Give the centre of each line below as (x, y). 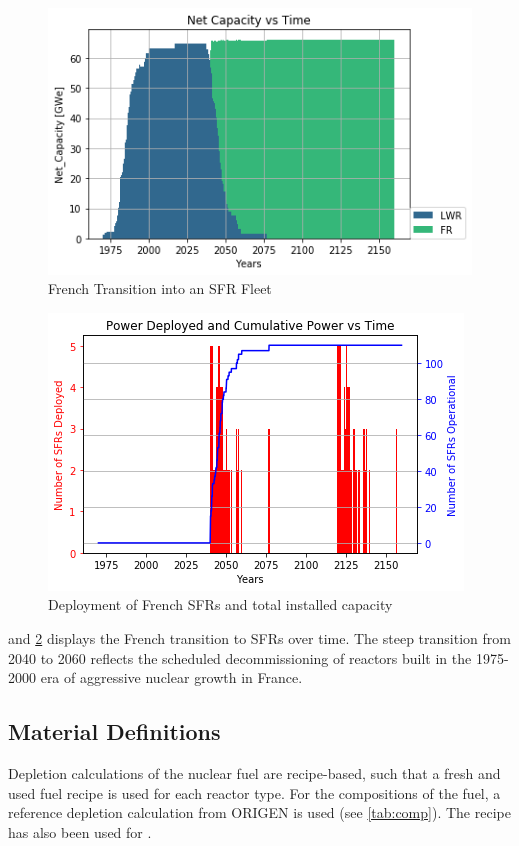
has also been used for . (80, 831)
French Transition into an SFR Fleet (160, 288)
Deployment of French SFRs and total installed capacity (220, 604)
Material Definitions (114, 731)
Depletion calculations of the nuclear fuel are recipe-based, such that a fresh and (254, 773)
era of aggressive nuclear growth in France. (171, 677)
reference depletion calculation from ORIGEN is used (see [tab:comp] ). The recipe (259, 812)
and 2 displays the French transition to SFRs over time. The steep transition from (259, 638)
